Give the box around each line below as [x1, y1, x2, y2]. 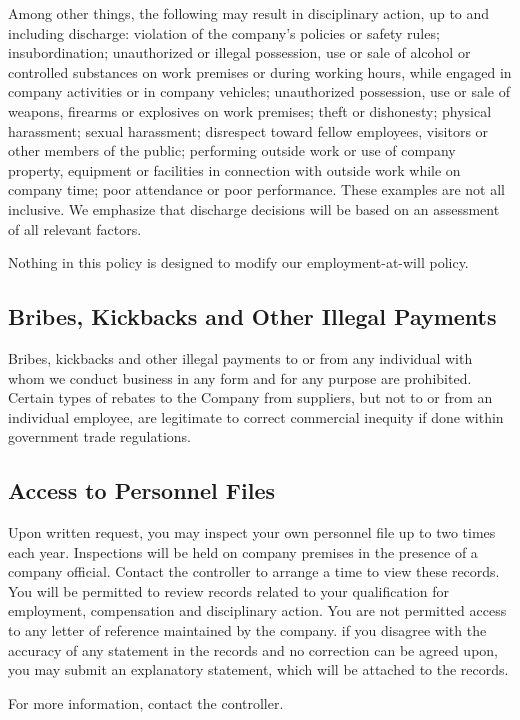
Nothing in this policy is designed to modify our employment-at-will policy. [8, 252, 469, 273]
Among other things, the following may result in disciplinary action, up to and [8, 3, 490, 23]
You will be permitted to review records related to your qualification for [8, 580, 449, 601]
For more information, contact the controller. [8, 692, 284, 713]
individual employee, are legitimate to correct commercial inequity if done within [8, 406, 504, 427]
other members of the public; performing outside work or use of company [8, 140, 456, 161]
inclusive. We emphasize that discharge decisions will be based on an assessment [8, 198, 500, 219]
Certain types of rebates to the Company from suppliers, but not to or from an [8, 387, 493, 408]
